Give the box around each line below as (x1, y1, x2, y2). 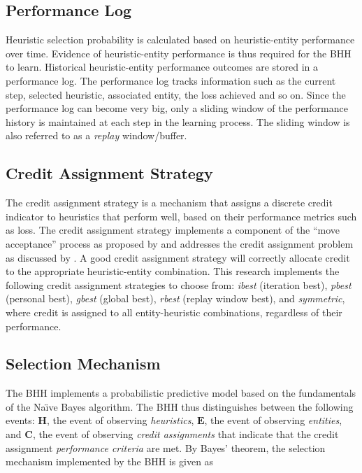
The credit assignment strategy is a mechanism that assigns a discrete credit (6, 195, 333, 210)
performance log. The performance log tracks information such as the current (6, 73, 336, 87)
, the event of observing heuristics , (46, 413, 194, 428)
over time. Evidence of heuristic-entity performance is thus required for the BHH (6, 45, 352, 60)
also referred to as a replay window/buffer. (6, 128, 187, 143)
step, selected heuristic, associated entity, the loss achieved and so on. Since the (6, 87, 346, 101)
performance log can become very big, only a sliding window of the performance (6, 101, 348, 115)
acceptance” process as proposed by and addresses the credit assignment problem (6, 236, 354, 250)
